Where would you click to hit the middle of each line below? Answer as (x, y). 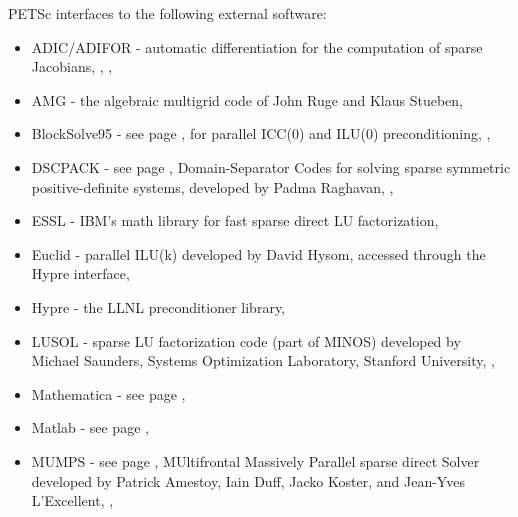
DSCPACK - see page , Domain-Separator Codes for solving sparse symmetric (271, 166)
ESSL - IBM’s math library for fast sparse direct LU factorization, (235, 220)
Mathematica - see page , (108, 393)
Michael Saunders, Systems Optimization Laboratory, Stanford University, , (263, 360)
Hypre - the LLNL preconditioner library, (158, 306)
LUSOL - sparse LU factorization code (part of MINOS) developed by (246, 340)
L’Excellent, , (72, 500)
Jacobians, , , (72, 66)
